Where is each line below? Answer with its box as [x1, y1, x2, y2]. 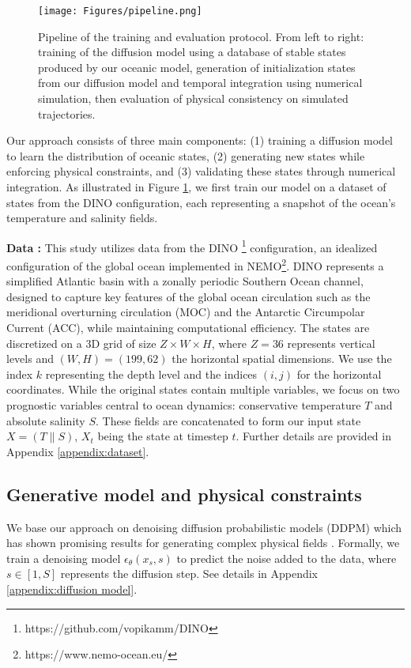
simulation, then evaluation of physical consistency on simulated [38, 90, 349, 107]
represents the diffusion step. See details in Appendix [60, 565, 319, 582]
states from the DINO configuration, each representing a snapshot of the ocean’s [6, 194, 396, 210]
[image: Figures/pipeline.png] [38, 6, 202, 17]
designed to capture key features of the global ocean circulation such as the [6, 288, 371, 304]
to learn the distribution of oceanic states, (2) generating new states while [6, 147, 365, 164]
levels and [6, 350, 54, 367]
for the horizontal [296, 365, 382, 382]
